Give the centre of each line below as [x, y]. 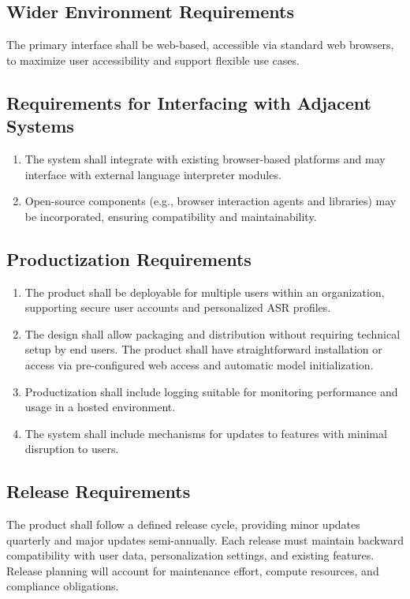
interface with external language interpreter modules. [153, 174]
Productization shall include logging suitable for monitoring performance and [211, 391]
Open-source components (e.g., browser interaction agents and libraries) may [211, 201]
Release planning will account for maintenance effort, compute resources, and [193, 570]
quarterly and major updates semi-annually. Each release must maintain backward [205, 539]
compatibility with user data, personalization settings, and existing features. [190, 555]
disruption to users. [72, 449]
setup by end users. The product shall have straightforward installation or [203, 349]
